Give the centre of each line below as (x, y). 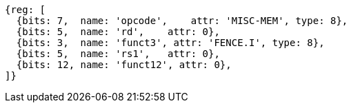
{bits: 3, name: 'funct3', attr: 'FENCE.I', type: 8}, (170, 43)
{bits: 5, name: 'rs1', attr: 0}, (118, 54)
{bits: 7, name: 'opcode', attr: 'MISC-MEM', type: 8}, (182, 21)
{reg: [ (26, 10)
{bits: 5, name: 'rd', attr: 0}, (118, 32)
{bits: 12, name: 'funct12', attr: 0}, (124, 65)
